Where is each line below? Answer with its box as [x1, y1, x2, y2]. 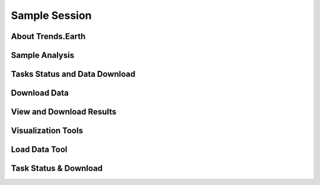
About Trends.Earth [11, 31, 86, 41]
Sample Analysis [11, 50, 75, 60]
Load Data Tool [11, 145, 68, 155]
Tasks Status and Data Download [11, 69, 136, 79]
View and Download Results [11, 107, 117, 117]
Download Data [11, 88, 69, 98]
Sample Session [11, 9, 92, 22]
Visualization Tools [11, 126, 83, 136]
